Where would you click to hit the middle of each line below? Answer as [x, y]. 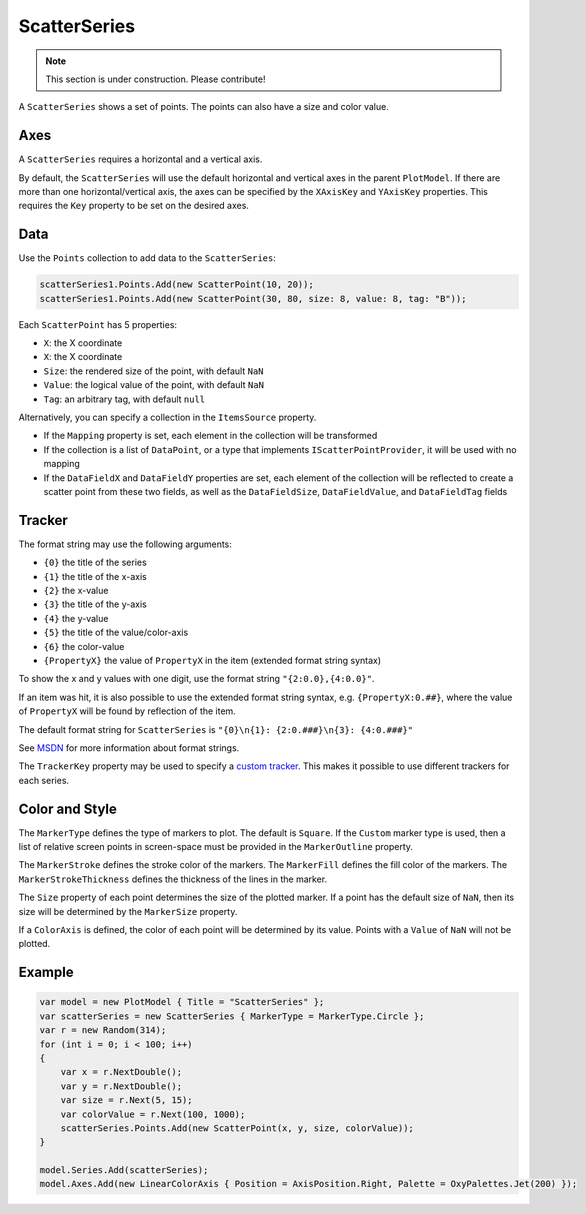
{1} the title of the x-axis [95, 576]
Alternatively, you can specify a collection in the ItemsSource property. [167, 417]
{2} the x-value [76, 591]
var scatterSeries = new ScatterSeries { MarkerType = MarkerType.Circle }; [232, 1016]
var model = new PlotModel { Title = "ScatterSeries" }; [182, 1002]
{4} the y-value [76, 618]
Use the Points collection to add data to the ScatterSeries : [147, 258]
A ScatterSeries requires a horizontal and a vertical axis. [140, 159]
